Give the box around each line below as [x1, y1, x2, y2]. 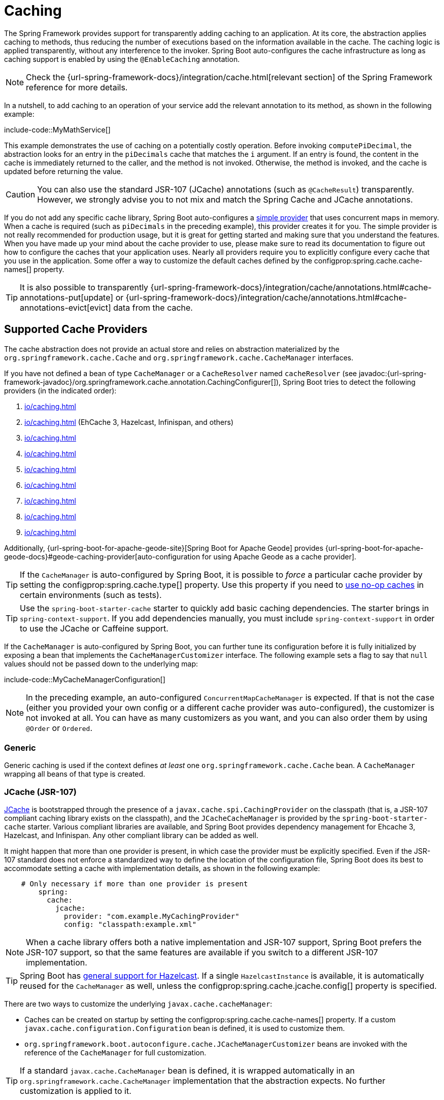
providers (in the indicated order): [4, 386, 117, 395]
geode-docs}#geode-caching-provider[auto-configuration [4, 552, 200, 561]
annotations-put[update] [20, 292, 114, 303]
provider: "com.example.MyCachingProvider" [64, 912, 240, 921]
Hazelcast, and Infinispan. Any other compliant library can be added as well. [4, 831, 258, 840]
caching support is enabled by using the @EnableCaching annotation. [4, 54, 240, 63]
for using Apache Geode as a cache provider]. [202, 552, 357, 561]
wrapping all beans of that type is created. [4, 770, 146, 779]
